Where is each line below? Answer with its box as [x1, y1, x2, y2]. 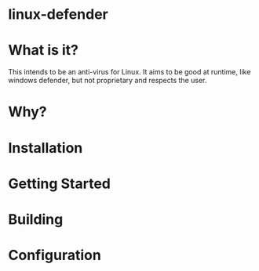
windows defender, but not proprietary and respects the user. [8, 76, 207, 85]
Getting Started [8, 175, 111, 193]
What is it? [8, 42, 79, 60]
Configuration [8, 247, 102, 264]
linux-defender [8, 5, 108, 23]
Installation [8, 139, 83, 157]
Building [8, 210, 64, 228]
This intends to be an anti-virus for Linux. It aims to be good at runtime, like [8, 67, 251, 77]
